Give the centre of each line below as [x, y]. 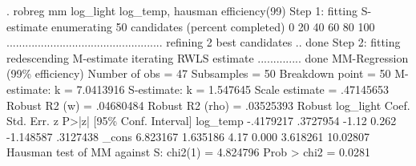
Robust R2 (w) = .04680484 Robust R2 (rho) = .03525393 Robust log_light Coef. [208, 105]
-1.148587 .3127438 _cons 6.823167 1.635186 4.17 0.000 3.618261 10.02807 [188, 136]
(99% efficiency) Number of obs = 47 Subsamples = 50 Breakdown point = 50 [199, 73]
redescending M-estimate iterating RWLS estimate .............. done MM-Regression [208, 57]
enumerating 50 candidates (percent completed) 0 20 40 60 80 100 [213, 26]
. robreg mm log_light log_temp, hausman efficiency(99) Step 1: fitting [182, 10]
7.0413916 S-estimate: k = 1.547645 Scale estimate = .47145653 [232, 89]
